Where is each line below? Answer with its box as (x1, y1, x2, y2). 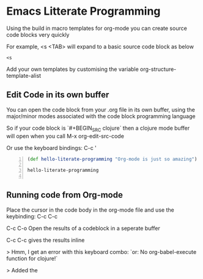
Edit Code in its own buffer (6, 90, 109, 100)
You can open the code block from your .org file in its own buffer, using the (6, 106, 196, 113)
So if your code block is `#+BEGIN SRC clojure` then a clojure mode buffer (6, 124, 190, 133)
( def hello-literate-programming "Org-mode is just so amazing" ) (27, 156, 197, 162)
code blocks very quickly (6, 31, 70, 38)
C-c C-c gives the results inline (6, 236, 85, 244)
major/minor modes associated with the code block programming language (6, 112, 196, 120)
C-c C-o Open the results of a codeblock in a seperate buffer (6, 225, 160, 232)
